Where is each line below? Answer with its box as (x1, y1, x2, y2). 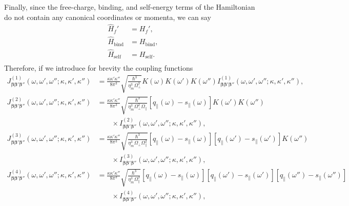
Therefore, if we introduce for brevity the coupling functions (4, 63, 193, 73)
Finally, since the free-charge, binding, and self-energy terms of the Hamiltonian (4, 2, 255, 12)
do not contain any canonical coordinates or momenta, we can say (4, 11, 211, 22)
